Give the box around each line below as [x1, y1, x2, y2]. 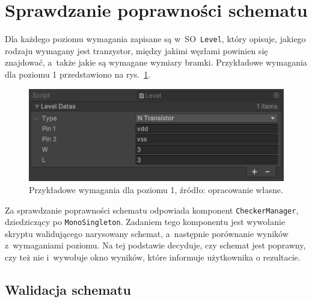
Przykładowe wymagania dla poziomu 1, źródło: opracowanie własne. [29, 183, 283, 196]
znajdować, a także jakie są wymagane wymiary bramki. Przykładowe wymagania [5, 56, 307, 69]
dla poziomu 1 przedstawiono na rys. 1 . [5, 67, 151, 80]
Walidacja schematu [5, 280, 131, 299]
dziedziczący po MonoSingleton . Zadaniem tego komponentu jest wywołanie [5, 215, 286, 228]
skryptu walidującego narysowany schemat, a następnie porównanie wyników [5, 227, 289, 239]
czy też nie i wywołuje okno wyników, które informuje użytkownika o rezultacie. [5, 251, 301, 263]
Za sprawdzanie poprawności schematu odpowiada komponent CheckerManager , [5, 203, 299, 216]
